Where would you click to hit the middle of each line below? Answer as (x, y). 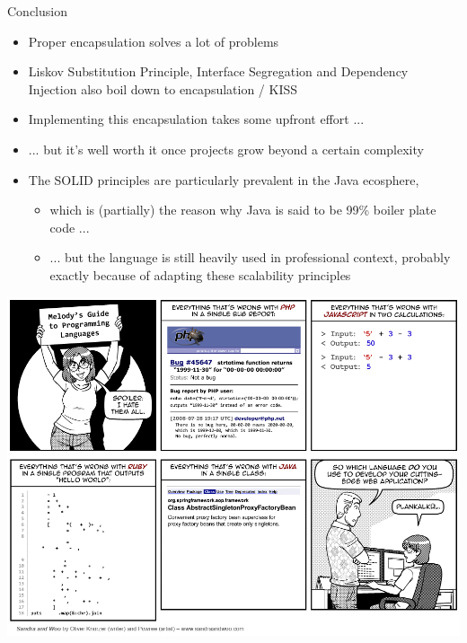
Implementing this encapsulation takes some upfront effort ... (196, 119)
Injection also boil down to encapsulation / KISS (163, 88)
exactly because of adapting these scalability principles (200, 274)
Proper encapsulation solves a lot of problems (154, 41)
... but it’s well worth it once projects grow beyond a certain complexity (226, 149)
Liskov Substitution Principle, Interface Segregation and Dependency (218, 71)
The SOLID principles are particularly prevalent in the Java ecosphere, (224, 179)
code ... (70, 227)
